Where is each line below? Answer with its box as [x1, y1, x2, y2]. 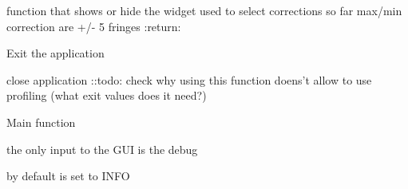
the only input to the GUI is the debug [6, 140, 198, 157]
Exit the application [6, 45, 105, 61]
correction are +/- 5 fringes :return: [6, 18, 181, 34]
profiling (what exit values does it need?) [6, 87, 207, 104]
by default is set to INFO [6, 167, 130, 184]
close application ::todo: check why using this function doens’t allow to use [6, 71, 372, 88]
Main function [6, 113, 76, 130]
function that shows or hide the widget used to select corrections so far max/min [6, 2, 402, 18]
